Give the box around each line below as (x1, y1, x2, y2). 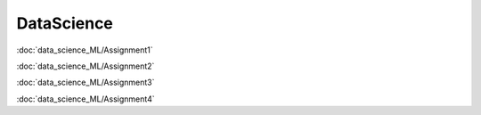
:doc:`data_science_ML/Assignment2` (16, 61, 155, 71)
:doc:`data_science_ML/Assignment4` (16, 94, 155, 104)
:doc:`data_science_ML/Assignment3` (16, 77, 155, 88)
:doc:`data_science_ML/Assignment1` (16, 45, 153, 55)
